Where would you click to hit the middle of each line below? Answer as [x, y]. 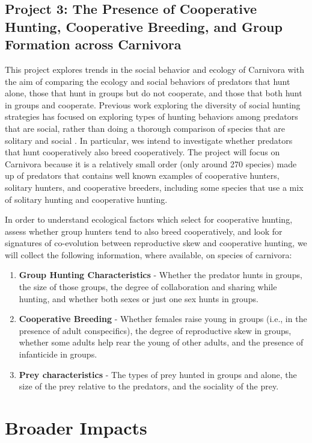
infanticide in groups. [58, 354]
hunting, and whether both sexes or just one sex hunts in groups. [139, 298]
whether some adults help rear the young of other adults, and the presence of [161, 342]
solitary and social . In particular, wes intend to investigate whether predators [149, 140]
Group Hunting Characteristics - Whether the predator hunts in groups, [161, 275]
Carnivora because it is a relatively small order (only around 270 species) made [151, 163]
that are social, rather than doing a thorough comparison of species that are [145, 128]
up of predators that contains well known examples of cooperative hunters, [142, 175]
